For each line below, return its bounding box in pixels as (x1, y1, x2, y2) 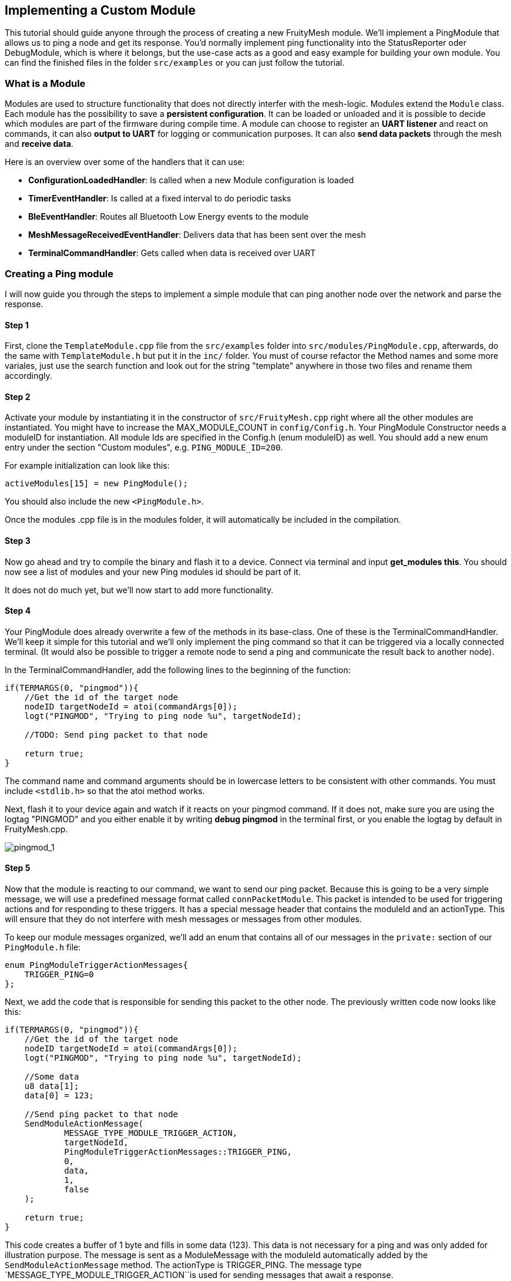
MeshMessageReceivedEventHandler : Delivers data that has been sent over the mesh (28, 230, 366, 240)
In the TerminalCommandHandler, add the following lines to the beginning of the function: (5, 664, 351, 675)
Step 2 (5, 391, 31, 402)
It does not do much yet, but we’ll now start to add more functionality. (5, 584, 274, 595)
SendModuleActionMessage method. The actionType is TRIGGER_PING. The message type (5, 1260, 362, 1270)
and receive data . (5, 139, 73, 149)
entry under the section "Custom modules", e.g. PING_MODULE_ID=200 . (5, 442, 283, 453)
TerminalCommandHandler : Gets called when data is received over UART (28, 248, 316, 258)
